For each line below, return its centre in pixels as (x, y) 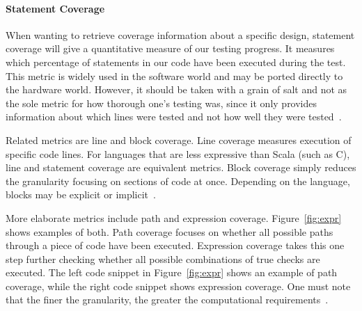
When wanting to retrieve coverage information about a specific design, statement (180, 34)
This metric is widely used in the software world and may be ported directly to (174, 75)
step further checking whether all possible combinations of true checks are (163, 258)
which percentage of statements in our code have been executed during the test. (176, 62)
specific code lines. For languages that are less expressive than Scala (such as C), (178, 153)
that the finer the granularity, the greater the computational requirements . (167, 300)
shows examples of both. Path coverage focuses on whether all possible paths (170, 231)
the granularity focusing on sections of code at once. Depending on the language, (178, 181)
